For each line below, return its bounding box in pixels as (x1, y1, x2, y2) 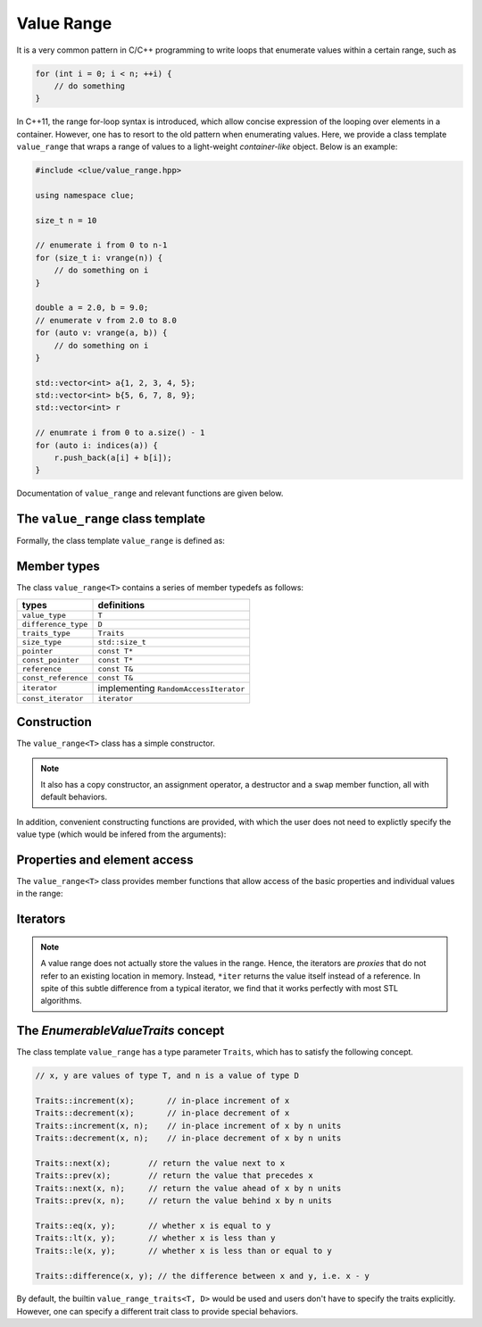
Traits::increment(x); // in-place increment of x (35, 1096, 290, 1106)
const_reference (21, 672, 88, 682)
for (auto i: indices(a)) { (35, 440, 158, 450)
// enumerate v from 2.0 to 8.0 (35, 315, 178, 325)
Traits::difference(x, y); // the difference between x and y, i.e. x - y (35, 1271, 370, 1281)
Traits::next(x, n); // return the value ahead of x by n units (35, 1183, 342, 1193)
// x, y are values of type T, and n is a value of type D (35, 1071, 299, 1081)
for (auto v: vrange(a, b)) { (35, 328, 168, 338)
